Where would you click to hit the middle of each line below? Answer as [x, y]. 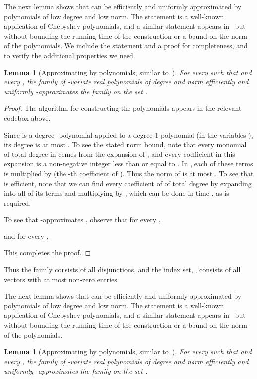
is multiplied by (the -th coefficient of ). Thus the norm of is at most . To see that [129, 173]
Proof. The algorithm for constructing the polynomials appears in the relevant [123, 108]
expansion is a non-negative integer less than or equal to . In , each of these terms [128, 164]
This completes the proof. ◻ [48, 253]
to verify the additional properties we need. [70, 55]
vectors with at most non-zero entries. [62, 279]
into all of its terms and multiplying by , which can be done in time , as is [117, 193]
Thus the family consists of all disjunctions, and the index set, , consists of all [122, 269]
